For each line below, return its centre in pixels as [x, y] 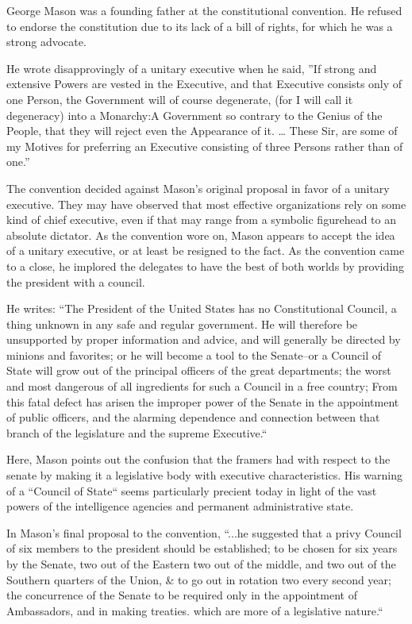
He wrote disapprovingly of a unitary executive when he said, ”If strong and [192, 68]
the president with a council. [76, 281]
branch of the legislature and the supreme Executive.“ [137, 432]
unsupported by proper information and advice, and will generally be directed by [204, 339]
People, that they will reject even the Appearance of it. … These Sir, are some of [202, 131]
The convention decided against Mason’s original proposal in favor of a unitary [198, 188]
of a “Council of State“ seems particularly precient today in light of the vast [192, 490]
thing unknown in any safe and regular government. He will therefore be [182, 324]
